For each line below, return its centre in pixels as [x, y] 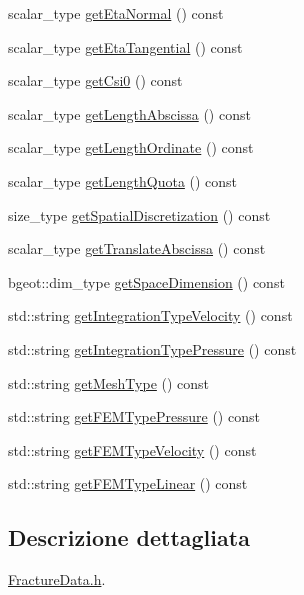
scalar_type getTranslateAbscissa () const [137, 248]
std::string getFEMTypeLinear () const [128, 483]
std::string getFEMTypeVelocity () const [132, 449]
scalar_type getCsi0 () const [95, 80]
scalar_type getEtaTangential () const [125, 46]
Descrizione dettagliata [129, 537]
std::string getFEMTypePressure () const [134, 416]
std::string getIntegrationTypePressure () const [152, 348]
